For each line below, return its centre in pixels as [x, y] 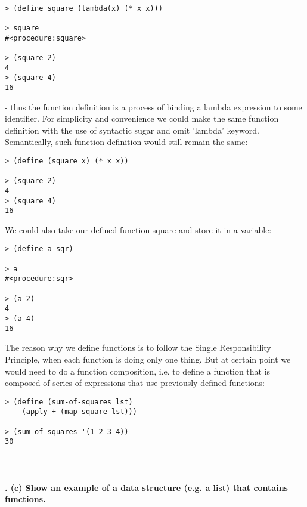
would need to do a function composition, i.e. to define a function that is [138, 371]
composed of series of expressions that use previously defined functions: [135, 383]
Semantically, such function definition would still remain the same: [126, 142]
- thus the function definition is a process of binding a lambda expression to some [153, 106]
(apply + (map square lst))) [79, 412]
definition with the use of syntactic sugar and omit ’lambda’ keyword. [132, 130]
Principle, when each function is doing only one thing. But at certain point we [148, 359]
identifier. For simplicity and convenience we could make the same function [142, 118]
